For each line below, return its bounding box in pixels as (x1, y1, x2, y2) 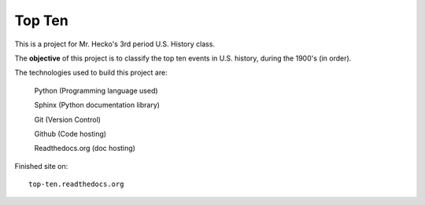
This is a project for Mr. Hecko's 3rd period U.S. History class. (14, 39, 216, 49)
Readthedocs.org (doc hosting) (34, 144, 135, 153)
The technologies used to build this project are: (14, 68, 168, 78)
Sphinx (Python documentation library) (34, 101, 161, 110)
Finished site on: (14, 161, 68, 170)
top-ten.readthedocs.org (28, 180, 124, 189)
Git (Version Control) (34, 115, 102, 124)
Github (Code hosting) (34, 129, 106, 138)
